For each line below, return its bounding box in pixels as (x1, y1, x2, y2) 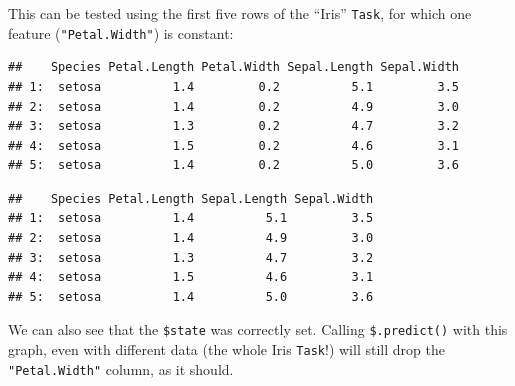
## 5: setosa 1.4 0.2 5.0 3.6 (8, 158, 460, 173)
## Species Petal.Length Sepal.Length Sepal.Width (8, 191, 374, 206)
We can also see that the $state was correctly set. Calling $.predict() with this (8, 319, 508, 340)
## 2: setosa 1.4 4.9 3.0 (8, 231, 374, 246)
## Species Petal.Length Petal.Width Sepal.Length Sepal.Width (8, 60, 460, 75)
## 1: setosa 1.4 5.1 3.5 (8, 211, 374, 226)
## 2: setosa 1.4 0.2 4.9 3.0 (8, 99, 460, 114)
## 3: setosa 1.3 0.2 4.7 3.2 (8, 119, 460, 134)
